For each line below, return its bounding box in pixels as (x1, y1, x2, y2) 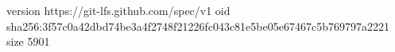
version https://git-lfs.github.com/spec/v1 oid (6, 2, 230, 18)
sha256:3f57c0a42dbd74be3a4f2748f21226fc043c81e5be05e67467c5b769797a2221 (6, 17, 389, 34)
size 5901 (6, 33, 50, 50)
